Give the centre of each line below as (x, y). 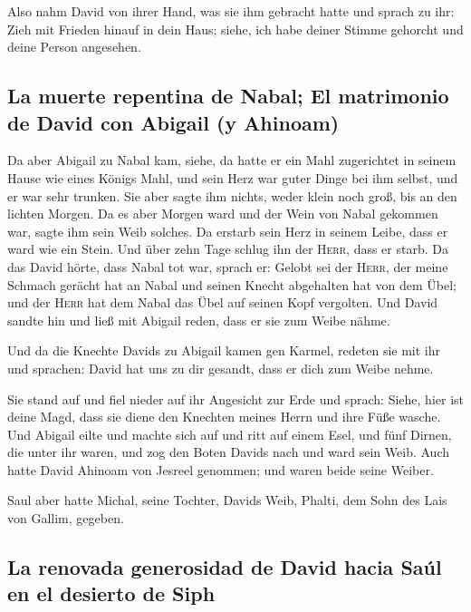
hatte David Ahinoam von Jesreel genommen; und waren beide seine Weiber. (221, 469)
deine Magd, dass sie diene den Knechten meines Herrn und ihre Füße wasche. (224, 417)
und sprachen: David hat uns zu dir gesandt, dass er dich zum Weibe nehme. (221, 368)
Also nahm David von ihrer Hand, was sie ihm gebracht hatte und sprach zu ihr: (231, 11)
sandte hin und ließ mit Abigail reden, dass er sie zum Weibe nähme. (199, 320)
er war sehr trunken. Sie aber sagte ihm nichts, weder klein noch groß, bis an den (232, 195)
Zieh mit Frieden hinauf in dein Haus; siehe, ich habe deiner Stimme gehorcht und (235, 29)
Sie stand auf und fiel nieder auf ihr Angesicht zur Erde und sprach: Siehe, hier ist (236, 398)
